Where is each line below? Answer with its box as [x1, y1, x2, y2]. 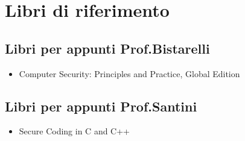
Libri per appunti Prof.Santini [5, 96, 197, 115]
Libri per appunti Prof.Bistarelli [5, 39, 210, 57]
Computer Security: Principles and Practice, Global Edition [19, 67, 240, 80]
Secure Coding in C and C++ [19, 125, 130, 137]
